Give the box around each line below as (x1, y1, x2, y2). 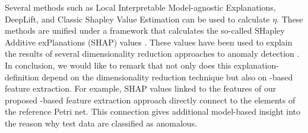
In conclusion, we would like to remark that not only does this (5, 59, 231, 71)
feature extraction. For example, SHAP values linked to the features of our (5, 82, 277, 95)
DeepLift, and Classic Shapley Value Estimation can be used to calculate (5, 12, 270, 25)
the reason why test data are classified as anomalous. (5, 116, 198, 129)
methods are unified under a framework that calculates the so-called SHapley (5, 24, 285, 37)
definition (5, 70, 39, 83)
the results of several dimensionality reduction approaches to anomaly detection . (5, 47, 300, 60)
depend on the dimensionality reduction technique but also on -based (42, 70, 293, 83)
